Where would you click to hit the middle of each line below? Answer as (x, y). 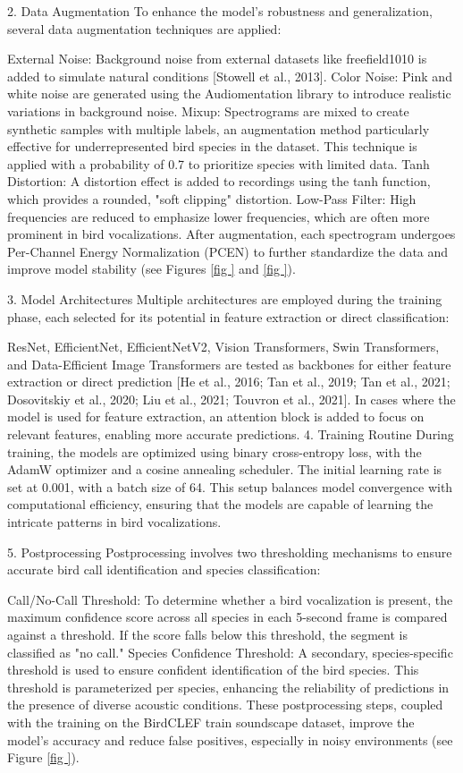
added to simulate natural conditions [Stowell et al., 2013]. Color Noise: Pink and (230, 76)
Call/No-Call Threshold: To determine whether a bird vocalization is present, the (230, 599)
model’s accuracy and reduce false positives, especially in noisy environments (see (230, 739)
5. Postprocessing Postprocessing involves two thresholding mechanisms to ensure (230, 552)
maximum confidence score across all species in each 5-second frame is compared (227, 617)
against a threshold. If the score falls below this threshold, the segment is (207, 634)
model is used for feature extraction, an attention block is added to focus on (216, 416)
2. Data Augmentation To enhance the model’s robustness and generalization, (220, 11)
